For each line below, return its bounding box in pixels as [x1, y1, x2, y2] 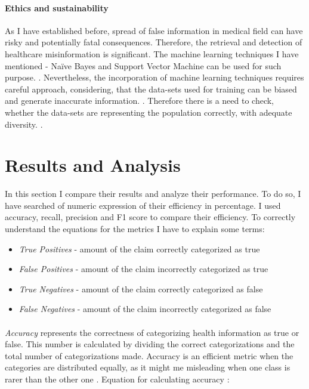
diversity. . [5, 118, 43, 130]
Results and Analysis [5, 153, 181, 177]
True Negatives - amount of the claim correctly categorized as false [18, 282, 263, 295]
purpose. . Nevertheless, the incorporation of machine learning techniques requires [5, 71, 304, 84]
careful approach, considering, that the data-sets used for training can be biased [5, 82, 297, 95]
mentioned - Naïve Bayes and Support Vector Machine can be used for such [5, 59, 282, 72]
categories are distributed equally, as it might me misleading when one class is [5, 361, 291, 373]
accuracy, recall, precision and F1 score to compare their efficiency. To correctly [5, 211, 296, 223]
